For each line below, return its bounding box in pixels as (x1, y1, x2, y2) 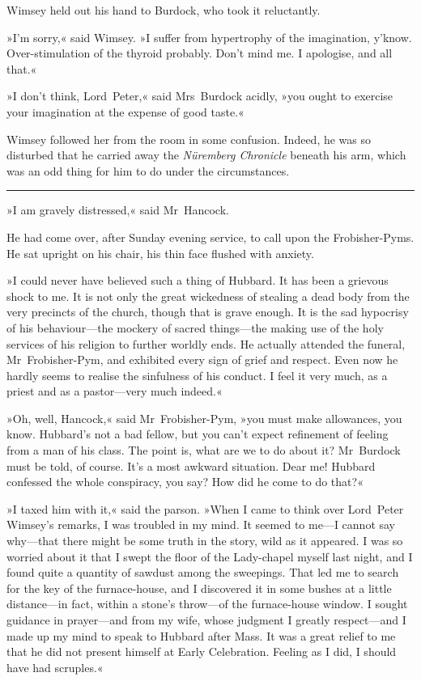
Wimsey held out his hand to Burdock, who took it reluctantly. (6, 2, 321, 18)
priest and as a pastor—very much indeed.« (6, 383, 223, 400)
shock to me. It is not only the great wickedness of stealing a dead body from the (6, 287, 410, 304)
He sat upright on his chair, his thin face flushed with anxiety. (6, 244, 314, 261)
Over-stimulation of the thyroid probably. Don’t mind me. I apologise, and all (6, 44, 393, 61)
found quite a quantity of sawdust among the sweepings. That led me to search (6, 564, 399, 581)
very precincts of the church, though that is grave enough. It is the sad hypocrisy (6, 303, 409, 320)
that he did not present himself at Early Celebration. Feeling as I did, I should (6, 643, 397, 660)
